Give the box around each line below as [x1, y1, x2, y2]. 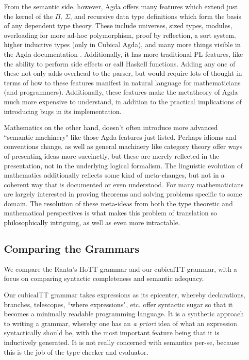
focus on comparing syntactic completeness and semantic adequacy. [4, 273, 204, 283]
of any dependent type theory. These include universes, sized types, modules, [4, 20, 232, 31]
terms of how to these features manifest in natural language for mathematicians [4, 77, 241, 87]
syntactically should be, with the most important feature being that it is [4, 327, 219, 338]
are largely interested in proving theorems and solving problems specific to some [4, 189, 242, 199]
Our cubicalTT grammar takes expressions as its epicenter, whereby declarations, [4, 290, 246, 300]
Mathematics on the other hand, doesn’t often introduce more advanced [4, 122, 218, 132]
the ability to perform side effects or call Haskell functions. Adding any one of [4, 58, 235, 68]
